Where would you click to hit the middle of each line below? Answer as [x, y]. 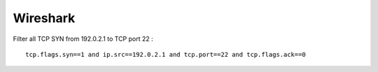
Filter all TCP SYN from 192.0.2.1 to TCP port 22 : [83, 39]
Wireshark [44, 18]
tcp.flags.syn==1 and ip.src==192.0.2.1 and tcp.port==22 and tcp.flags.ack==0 [166, 54]
